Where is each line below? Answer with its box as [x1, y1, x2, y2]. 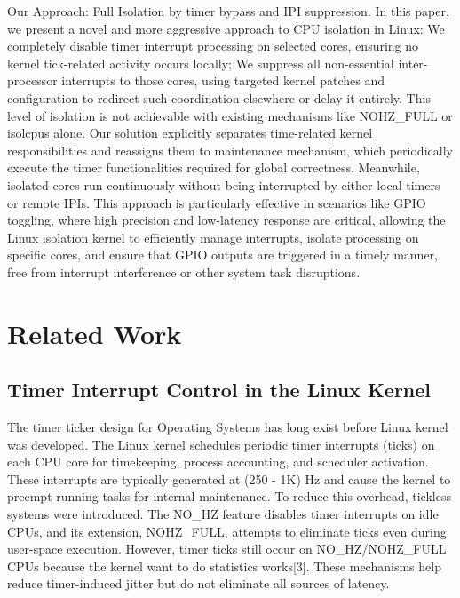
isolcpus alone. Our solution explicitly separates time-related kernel [7, 124, 373, 142]
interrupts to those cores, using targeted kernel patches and [61, 71, 385, 90]
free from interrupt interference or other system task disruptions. [7, 262, 361, 281]
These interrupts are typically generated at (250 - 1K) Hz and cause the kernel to [7, 469, 451, 488]
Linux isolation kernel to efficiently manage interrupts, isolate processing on [7, 227, 419, 246]
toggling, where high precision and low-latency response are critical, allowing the [7, 211, 446, 229]
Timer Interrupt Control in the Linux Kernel [7, 376, 432, 403]
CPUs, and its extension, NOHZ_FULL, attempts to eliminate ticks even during [7, 522, 447, 540]
